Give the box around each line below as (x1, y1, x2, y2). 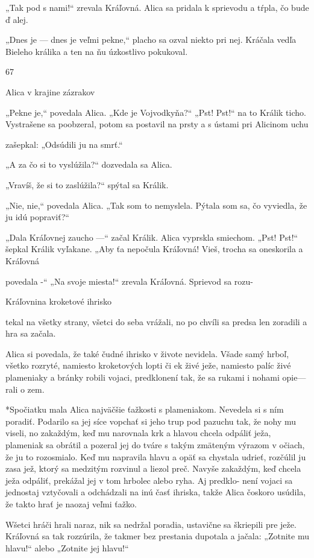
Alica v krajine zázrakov (5, 85, 95, 98)
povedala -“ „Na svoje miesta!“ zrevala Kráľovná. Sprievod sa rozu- (5, 274, 254, 287)
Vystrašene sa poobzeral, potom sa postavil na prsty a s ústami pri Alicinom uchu (5, 118, 309, 130)
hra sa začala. (5, 327, 56, 340)
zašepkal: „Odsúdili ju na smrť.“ (5, 138, 123, 150)
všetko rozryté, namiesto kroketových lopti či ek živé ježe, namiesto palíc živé (5, 359, 291, 372)
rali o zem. (5, 382, 45, 395)
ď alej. (5, 13, 28, 25)
